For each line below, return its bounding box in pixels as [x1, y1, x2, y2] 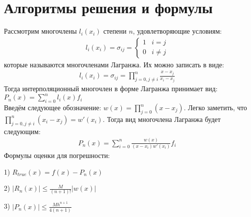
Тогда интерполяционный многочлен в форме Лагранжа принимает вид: [4, 83, 218, 94]
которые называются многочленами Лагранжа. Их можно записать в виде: [4, 59, 224, 69]
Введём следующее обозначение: [4, 102, 101, 113]
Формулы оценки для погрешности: [4, 150, 110, 160]
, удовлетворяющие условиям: [133, 26, 222, 36]
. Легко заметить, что [183, 102, 247, 113]
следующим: [4, 126, 41, 136]
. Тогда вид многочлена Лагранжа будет [103, 114, 221, 124]
